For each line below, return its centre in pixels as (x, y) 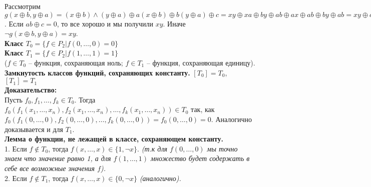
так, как (203, 109)
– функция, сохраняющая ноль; (76, 62)
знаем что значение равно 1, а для (58, 158)
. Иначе (174, 23)
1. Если (16, 148)
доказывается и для (34, 129)
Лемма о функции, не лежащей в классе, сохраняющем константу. (114, 139)
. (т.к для (152, 148)
